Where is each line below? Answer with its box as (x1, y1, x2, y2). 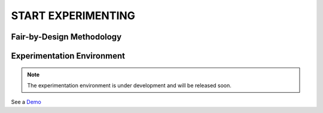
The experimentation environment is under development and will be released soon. (27, 81, 231, 89)
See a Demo (11, 99, 41, 106)
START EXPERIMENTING (11, 9, 136, 22)
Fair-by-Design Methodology (11, 32, 122, 42)
